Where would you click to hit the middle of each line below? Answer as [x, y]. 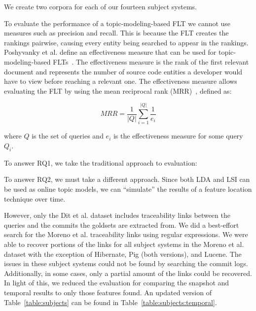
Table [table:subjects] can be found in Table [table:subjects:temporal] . [110, 302]
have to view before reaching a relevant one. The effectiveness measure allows [121, 81]
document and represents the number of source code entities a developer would [123, 71]
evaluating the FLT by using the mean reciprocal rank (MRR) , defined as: [118, 90]
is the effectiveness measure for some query [178, 136]
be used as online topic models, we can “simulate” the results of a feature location [128, 189]
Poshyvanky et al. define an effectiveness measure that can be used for [110, 52]
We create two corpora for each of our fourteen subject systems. [100, 6]
